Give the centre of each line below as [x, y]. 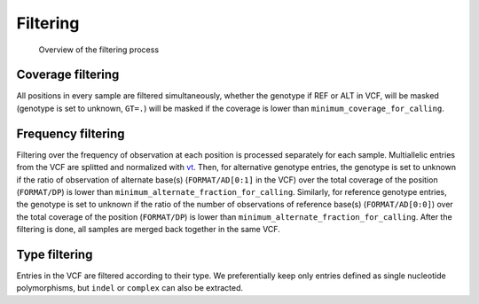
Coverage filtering [68, 75]
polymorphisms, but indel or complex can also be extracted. [130, 288]
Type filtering [55, 254]
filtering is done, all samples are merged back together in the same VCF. [149, 230]
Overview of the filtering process [99, 50]
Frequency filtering [71, 133]
